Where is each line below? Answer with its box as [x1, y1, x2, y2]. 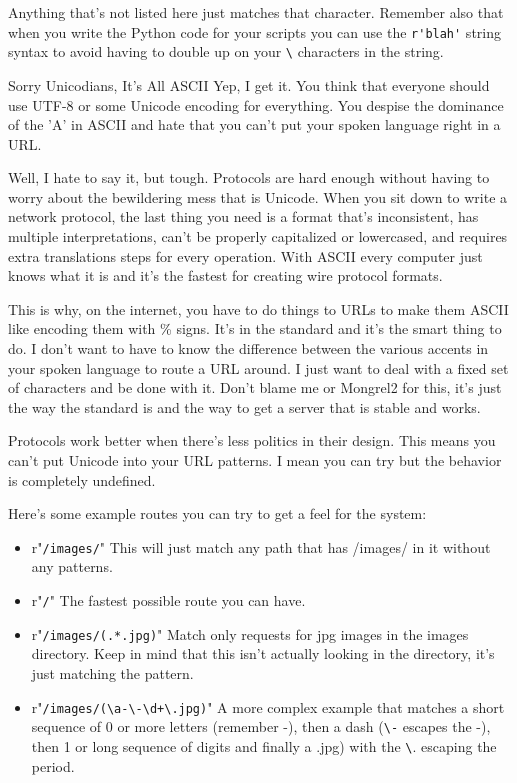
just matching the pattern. [31, 662, 194, 683]
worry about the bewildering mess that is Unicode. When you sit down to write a [8, 186, 508, 207]
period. [31, 755, 75, 776]
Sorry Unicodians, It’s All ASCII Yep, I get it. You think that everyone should [8, 74, 490, 95]
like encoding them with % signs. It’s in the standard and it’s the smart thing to [8, 318, 502, 339]
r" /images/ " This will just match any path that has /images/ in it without [31, 536, 491, 557]
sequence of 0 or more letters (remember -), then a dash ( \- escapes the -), [31, 716, 491, 737]
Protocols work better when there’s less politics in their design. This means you [8, 430, 496, 451]
